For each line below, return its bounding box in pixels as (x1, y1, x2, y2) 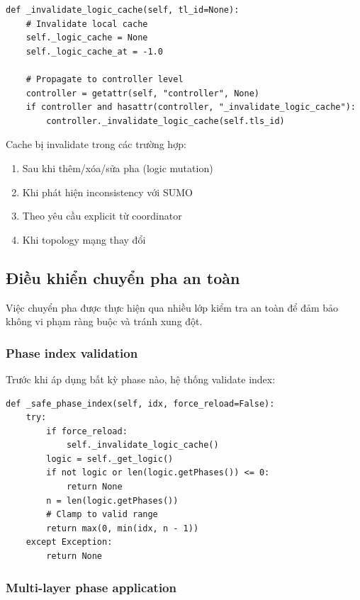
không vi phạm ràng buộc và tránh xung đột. (6, 314, 203, 329)
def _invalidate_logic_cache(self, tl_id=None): (6, 5, 240, 15)
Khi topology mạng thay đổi (22, 232, 146, 247)
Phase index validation (6, 344, 138, 361)
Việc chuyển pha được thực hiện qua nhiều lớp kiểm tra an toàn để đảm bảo (6, 300, 339, 315)
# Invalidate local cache (26, 18, 148, 29)
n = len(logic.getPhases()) (46, 495, 179, 506)
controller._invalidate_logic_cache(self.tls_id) (46, 115, 285, 126)
